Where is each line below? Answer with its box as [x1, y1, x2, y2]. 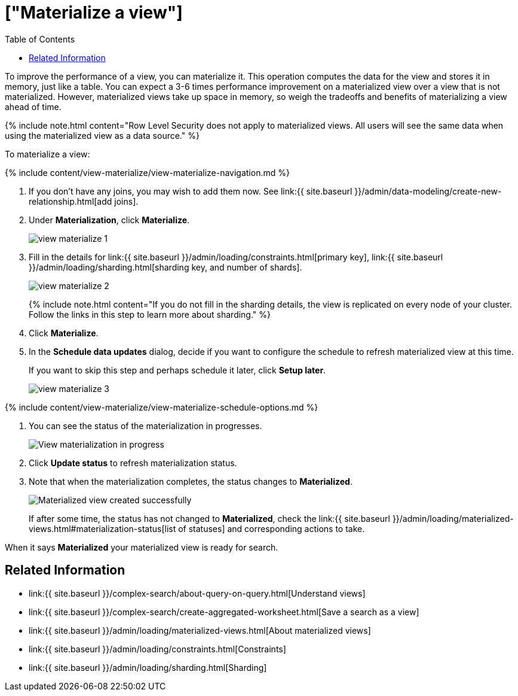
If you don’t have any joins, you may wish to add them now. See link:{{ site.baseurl [29, 186, 353, 196]
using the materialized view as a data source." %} [5, 130, 200, 141]
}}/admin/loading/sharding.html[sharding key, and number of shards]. [29, 262, 302, 272]
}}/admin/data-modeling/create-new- [354, 186, 502, 196]
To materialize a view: [5, 148, 90, 159]
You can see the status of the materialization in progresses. [29, 420, 262, 431]
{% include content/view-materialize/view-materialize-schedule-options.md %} [5, 402, 318, 412]
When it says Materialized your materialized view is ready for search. [5, 542, 278, 552]
